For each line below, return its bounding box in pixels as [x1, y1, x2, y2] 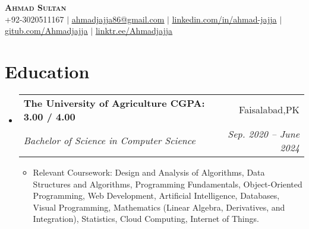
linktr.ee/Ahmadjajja [95, 24, 173, 37]
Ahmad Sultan [5, 1, 67, 13]
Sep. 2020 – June [228, 126, 299, 141]
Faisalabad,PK [239, 103, 299, 117]
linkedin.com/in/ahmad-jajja [172, 12, 277, 25]
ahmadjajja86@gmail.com [71, 12, 165, 25]
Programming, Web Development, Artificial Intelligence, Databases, [33, 189, 280, 202]
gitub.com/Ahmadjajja [5, 24, 88, 37]
